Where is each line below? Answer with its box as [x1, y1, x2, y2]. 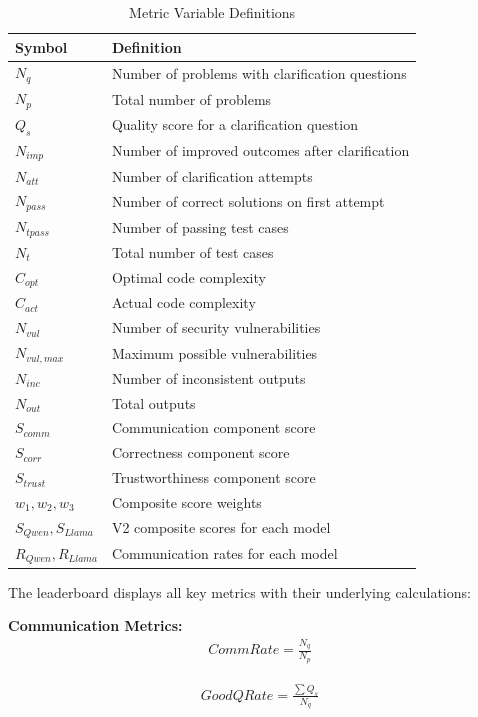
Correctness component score [111, 442, 290, 463]
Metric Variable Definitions [129, 2, 296, 22]
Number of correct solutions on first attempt [111, 190, 385, 211]
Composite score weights [111, 492, 262, 512]
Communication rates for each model [111, 542, 338, 563]
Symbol [15, 36, 68, 57]
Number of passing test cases [111, 216, 289, 237]
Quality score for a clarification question [111, 114, 358, 135]
